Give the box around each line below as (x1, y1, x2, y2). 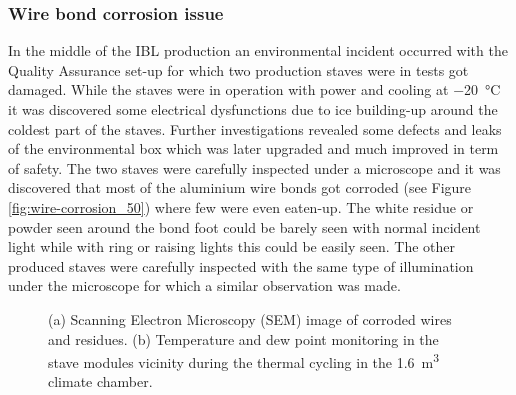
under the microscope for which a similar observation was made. (8, 275, 401, 296)
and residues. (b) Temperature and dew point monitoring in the (48, 328, 439, 349)
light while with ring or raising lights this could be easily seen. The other (8, 236, 455, 257)
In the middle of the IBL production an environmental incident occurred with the (8, 40, 508, 61)
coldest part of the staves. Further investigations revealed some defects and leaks (8, 118, 502, 139)
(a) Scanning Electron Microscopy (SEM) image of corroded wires (48, 308, 452, 329)
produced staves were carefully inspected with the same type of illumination (8, 255, 474, 276)
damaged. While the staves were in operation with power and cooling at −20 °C (8, 79, 501, 100)
